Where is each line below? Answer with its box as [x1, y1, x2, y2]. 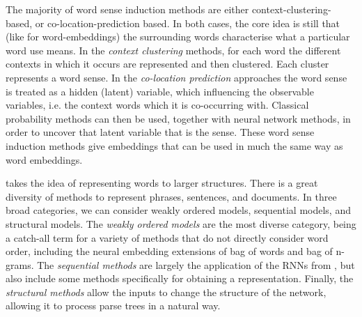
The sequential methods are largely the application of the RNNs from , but [37, 257, 355, 272]
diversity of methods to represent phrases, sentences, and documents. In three [6, 189, 337, 203]
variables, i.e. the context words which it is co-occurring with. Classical [6, 98, 309, 112]
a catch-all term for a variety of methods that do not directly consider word [6, 230, 329, 245]
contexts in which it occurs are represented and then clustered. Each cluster [6, 56, 329, 71]
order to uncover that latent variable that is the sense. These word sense [6, 125, 315, 139]
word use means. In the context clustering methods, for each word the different [6, 42, 341, 57]
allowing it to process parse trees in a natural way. [6, 298, 221, 313]
